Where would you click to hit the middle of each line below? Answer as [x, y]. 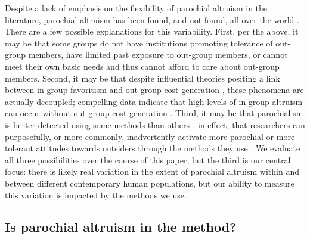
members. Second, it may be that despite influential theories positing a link [142, 78]
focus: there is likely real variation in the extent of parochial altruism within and [152, 171]
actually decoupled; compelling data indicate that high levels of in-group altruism [154, 101]
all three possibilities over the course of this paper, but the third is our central [148, 159]
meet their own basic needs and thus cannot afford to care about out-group [142, 66]
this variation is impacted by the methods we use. [96, 195]
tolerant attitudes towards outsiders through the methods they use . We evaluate [153, 148]
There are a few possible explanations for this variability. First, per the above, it [152, 31]
